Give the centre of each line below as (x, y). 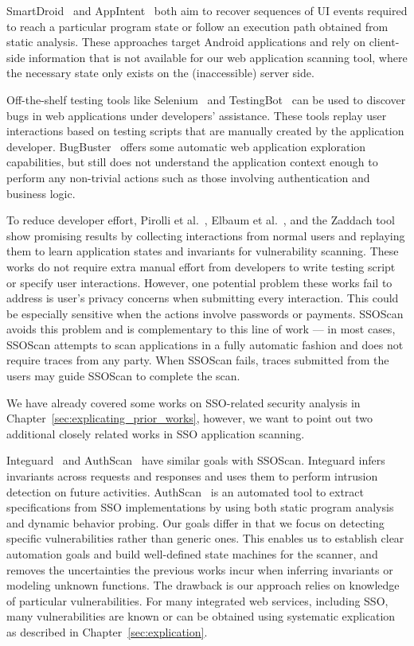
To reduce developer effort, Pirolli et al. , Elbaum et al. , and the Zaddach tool (201, 220)
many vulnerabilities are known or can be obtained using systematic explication (201, 616)
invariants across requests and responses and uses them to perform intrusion (192, 476)
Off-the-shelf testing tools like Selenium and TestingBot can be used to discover (206, 99)
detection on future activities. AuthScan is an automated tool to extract (186, 491)
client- (384, 42)
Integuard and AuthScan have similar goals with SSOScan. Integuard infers (196, 460)
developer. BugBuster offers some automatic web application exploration (186, 146)
